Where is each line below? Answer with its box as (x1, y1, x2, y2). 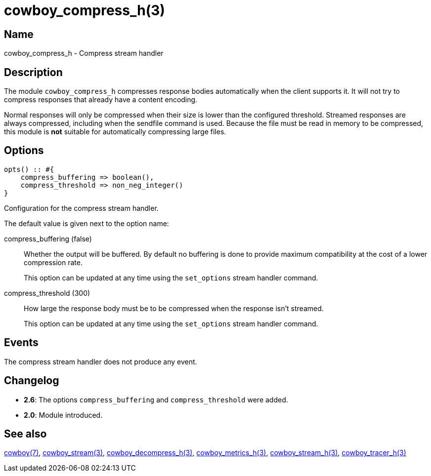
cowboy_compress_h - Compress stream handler (4, 49, 164, 58)
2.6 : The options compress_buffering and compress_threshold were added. (24, 395, 288, 404)
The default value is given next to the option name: (4, 219, 169, 228)
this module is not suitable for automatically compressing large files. (4, 127, 226, 136)
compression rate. (24, 258, 83, 267)
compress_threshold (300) (4, 288, 90, 297)
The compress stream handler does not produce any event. (4, 357, 197, 366)
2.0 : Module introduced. (24, 410, 103, 419)
